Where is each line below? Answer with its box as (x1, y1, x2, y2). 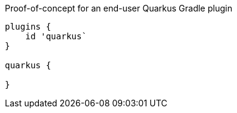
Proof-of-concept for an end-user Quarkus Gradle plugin (5, 3, 233, 13)
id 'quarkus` (25, 31, 87, 41)
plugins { (5, 22, 51, 31)
